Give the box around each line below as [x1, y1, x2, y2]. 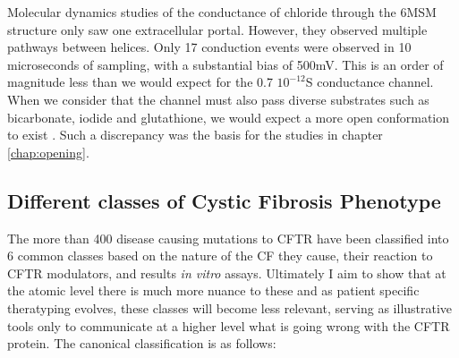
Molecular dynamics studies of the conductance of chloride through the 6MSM [7, 3, 437, 21]
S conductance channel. [305, 72, 434, 91]
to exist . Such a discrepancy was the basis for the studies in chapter [7, 125, 383, 144]
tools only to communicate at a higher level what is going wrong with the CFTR [7, 316, 450, 335]
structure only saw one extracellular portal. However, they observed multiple [7, 20, 428, 38]
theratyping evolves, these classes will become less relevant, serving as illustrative [7, 298, 453, 317]
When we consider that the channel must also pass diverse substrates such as [7, 89, 429, 108]
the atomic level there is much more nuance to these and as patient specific [7, 281, 420, 300]
